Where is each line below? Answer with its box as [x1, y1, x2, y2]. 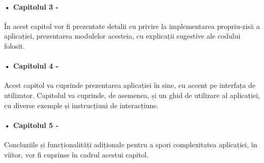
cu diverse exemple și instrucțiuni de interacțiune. [4, 100, 159, 110]
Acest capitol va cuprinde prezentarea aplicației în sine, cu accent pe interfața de [4, 80, 255, 90]
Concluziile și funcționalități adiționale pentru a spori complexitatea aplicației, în [4, 139, 257, 149]
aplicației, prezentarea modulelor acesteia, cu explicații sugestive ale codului [4, 30, 241, 41]
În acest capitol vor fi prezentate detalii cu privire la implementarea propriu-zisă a [4, 20, 260, 31]
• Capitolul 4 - [4, 60, 59, 71]
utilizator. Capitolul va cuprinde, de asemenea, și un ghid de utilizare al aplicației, [4, 89, 260, 100]
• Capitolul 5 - [4, 119, 59, 130]
